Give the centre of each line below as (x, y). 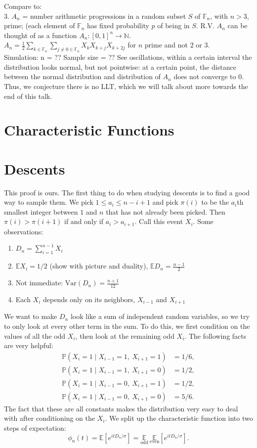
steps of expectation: (35, 428)
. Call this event (159, 221)
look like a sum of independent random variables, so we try (160, 316)
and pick (165, 202)
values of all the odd (35, 336)
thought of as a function (41, 35)
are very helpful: (29, 345)
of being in (173, 25)
